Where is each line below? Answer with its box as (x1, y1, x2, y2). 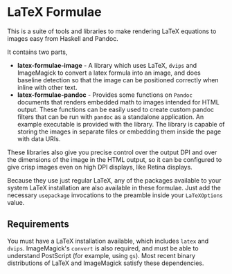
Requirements (7, 219, 69, 230)
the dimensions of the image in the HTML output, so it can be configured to (7, 155, 222, 163)
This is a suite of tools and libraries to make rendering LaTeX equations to (7, 27, 217, 35)
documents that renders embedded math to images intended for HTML (17, 98, 220, 106)
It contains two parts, (7, 48, 68, 56)
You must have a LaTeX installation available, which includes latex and (7, 237, 209, 245)
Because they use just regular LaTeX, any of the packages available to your (7, 176, 222, 184)
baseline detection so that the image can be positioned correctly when (17, 75, 220, 84)
